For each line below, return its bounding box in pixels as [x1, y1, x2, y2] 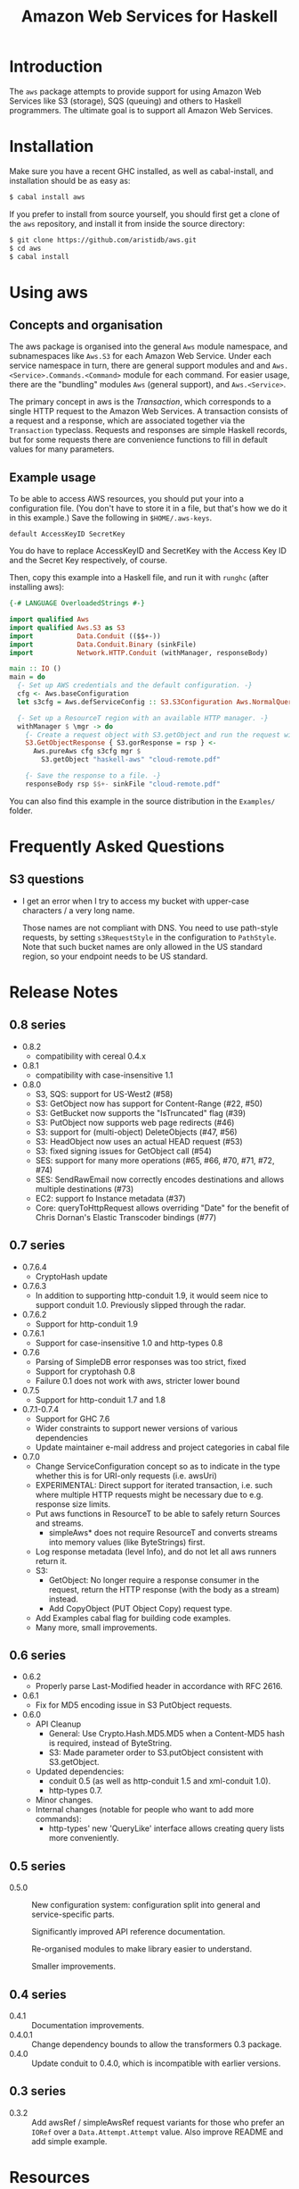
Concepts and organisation [9, 317, 163, 332]
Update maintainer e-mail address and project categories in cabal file [35, 1442, 290, 1452]
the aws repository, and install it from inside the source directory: [9, 218, 246, 229]
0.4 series [9, 1986, 67, 2002]
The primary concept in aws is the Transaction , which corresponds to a [9, 396, 271, 407]
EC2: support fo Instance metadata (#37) [35, 1193, 186, 1203]
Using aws [9, 282, 89, 303]
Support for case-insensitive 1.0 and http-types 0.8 [35, 1337, 223, 1348]
